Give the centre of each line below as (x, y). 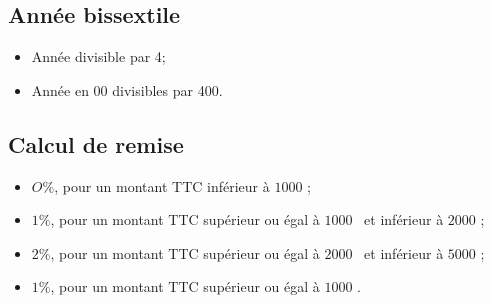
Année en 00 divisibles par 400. (127, 89)
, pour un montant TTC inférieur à (162, 185)
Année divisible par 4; (98, 56)
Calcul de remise (96, 143)
